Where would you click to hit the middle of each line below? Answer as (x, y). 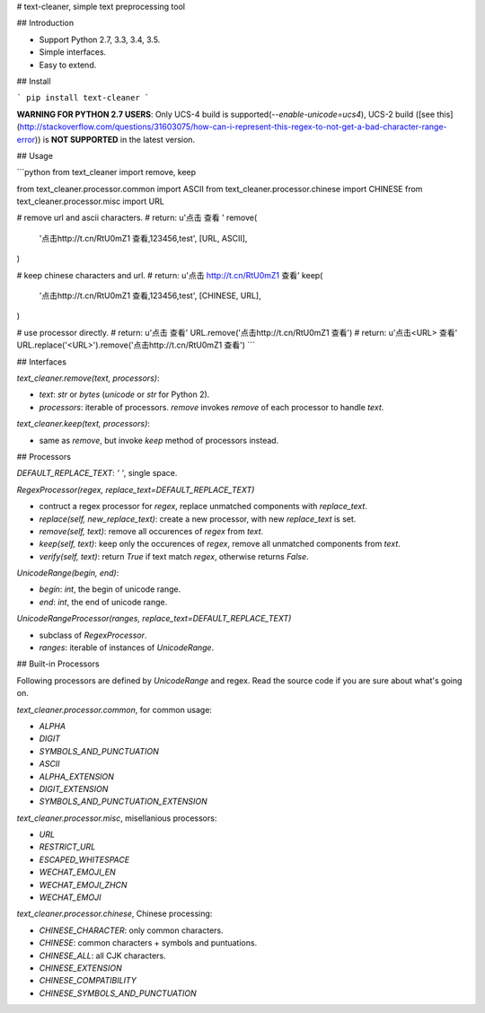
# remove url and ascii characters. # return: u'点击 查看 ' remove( (137, 218)
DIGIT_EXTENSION (74, 788)
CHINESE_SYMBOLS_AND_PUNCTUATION (118, 993)
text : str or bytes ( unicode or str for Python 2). (124, 394)
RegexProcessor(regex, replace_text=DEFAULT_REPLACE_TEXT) (136, 489)
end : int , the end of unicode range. (103, 602)
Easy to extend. (68, 65)
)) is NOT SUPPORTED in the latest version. (115, 139)
